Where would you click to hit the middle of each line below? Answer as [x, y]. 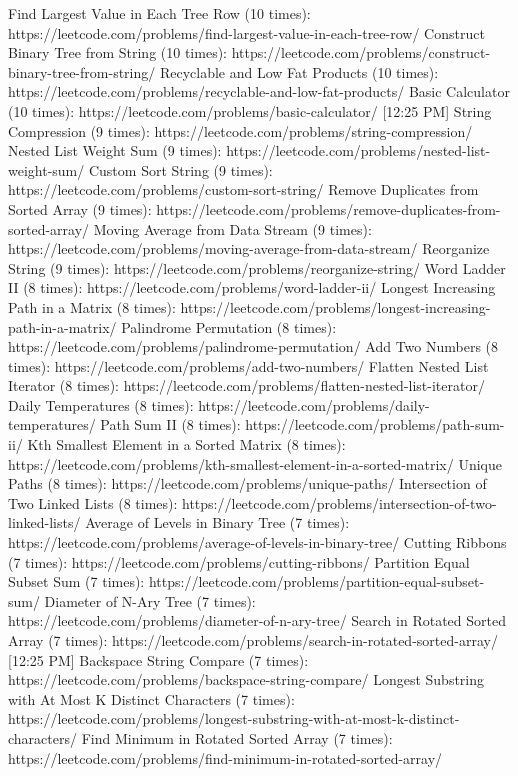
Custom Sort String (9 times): [180, 169]
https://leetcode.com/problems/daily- [314, 404]
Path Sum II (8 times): [170, 424]
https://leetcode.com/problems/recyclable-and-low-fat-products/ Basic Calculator [259, 91]
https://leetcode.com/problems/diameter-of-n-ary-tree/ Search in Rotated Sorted [257, 620]
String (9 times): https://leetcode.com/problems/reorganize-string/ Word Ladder [257, 267]
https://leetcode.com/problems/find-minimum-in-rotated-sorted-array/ [225, 757]
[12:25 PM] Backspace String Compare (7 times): [158, 659]
